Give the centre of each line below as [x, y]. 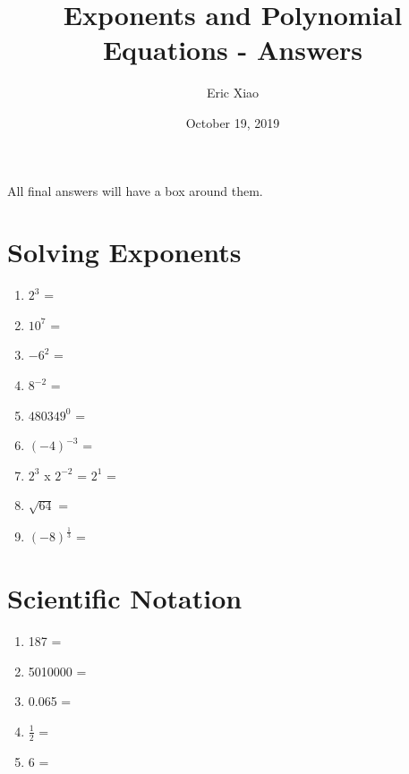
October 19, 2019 [233, 122]
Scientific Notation [125, 598]
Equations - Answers [233, 50]
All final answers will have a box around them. [135, 190]
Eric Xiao [233, 93]
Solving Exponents [124, 252]
